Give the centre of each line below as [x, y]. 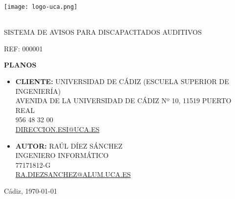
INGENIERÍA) [38, 91]
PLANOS [20, 65]
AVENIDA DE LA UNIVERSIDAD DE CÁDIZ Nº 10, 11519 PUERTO [123, 100]
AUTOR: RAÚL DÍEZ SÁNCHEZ [69, 145]
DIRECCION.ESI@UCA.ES [57, 129]
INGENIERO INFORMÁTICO [62, 155]
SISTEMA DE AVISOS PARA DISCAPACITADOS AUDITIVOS [103, 32]
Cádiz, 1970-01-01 [31, 190]
